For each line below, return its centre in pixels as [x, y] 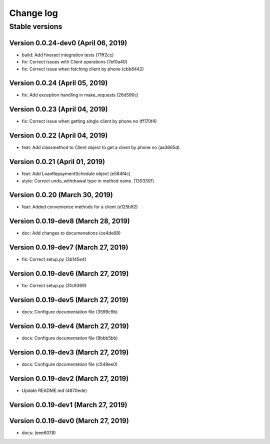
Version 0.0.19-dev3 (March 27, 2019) [69, 352]
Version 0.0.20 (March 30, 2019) [61, 195]
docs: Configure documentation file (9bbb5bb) [70, 338]
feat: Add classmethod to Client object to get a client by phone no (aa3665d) [101, 147]
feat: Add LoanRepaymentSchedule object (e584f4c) [76, 174]
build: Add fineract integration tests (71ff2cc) [68, 54]
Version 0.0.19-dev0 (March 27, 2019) [69, 421]
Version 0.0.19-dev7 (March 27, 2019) [69, 247]
